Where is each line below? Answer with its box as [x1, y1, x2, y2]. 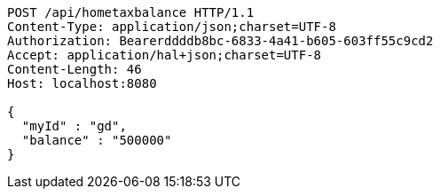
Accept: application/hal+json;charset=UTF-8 [7, 48, 322, 62]
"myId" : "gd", [21, 119, 127, 133]
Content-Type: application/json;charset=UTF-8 [7, 20, 336, 34]
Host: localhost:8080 [7, 76, 157, 90]
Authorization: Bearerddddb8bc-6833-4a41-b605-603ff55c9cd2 [7, 34, 434, 48]
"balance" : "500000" [21, 133, 172, 147]
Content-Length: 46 [7, 62, 142, 76]
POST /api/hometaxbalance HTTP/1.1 [7, 5, 255, 20]
